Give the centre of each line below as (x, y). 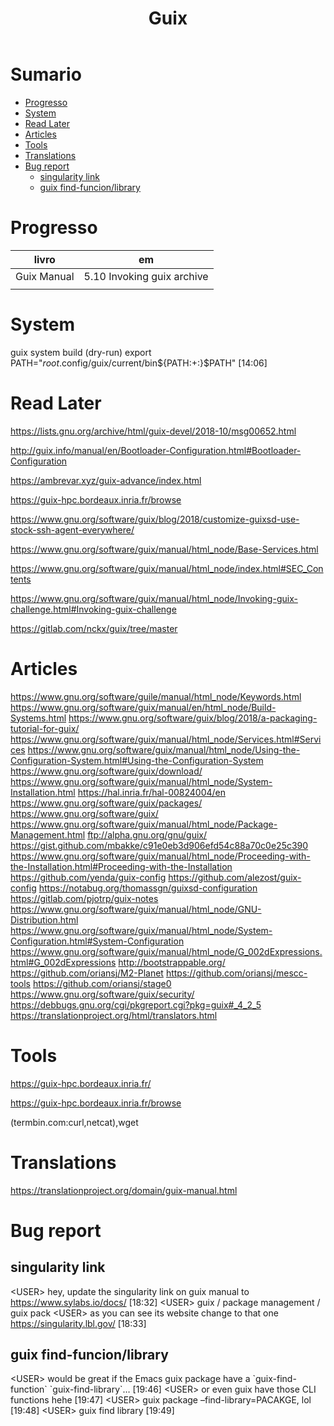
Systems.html (38, 718)
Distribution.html (44, 919)
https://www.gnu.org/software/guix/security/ (102, 994)
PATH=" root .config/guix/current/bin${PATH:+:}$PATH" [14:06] (139, 363)
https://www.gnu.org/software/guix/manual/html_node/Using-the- (164, 749)
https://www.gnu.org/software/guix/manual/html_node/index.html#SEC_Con (167, 568)
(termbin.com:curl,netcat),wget (74, 1122)
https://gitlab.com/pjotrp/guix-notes (84, 898)
